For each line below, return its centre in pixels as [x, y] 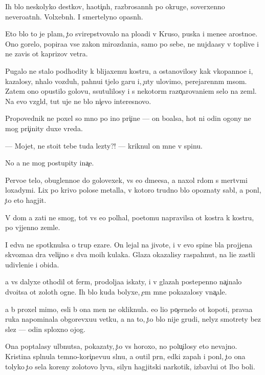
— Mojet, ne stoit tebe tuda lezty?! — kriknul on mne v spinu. [104, 145]
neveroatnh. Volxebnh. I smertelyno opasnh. [74, 16]
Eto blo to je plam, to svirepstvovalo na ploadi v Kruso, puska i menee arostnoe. [131, 34]
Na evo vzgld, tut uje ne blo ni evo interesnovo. [78, 101]
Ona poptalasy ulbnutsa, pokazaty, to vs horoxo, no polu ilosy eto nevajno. [121, 346]
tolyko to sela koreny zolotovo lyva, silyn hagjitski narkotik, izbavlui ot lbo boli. [130, 366]
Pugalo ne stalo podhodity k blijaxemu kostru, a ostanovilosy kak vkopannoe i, [129, 70]
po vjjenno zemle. [33, 227]
